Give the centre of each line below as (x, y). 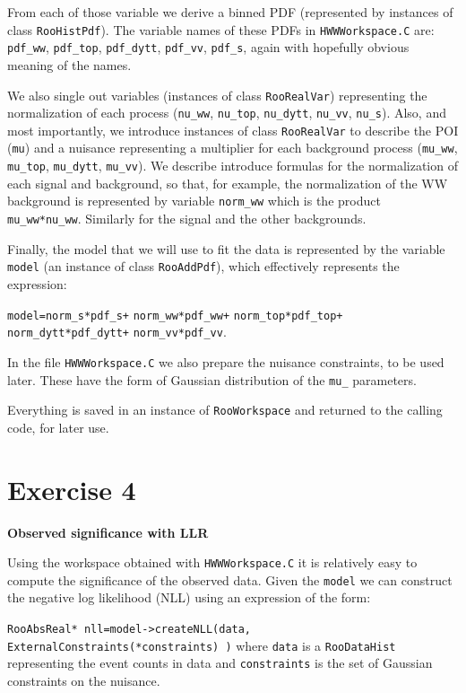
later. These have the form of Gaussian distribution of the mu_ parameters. (212, 379)
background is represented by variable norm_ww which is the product (194, 201)
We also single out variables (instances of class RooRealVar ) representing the (217, 95)
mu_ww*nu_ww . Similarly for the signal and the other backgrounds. (187, 219)
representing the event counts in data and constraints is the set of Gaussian (220, 663)
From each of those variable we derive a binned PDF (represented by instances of (230, 12)
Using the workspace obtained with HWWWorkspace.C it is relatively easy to (212, 562)
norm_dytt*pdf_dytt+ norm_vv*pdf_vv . (117, 332)
